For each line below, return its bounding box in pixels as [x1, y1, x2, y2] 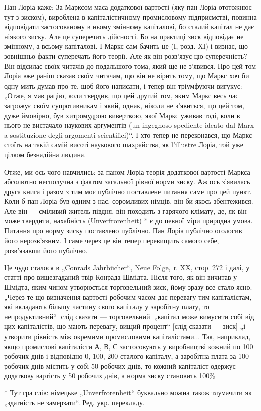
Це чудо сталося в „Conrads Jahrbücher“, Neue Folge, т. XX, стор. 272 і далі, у [4, 262, 250, 272]
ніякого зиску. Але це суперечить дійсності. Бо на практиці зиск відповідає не [4, 31, 244, 41]
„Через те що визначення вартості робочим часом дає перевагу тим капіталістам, [4, 291, 252, 302]
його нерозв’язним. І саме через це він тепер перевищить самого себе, [4, 235, 219, 245]
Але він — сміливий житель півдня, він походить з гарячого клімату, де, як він [4, 205, 247, 216]
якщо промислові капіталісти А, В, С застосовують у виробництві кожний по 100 [4, 341, 253, 351]
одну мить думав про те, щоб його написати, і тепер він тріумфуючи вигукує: [4, 80, 242, 91]
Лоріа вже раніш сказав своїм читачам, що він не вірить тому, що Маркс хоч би [4, 70, 249, 81]
